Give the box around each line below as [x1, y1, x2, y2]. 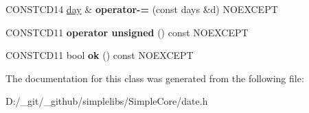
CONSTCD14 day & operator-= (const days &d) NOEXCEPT [5, 2, 278, 16]
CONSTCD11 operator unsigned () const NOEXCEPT [5, 25, 249, 39]
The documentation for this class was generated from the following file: [5, 71, 304, 85]
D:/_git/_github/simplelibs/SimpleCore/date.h [5, 94, 208, 108]
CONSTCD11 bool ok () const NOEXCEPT [5, 48, 194, 62]
